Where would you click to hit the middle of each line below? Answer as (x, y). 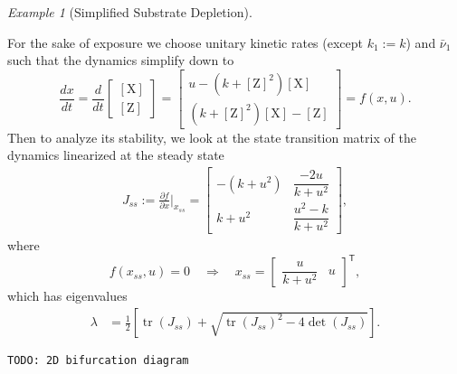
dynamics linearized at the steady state (116, 155)
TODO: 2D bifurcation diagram (98, 361)
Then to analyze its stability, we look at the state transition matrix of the (212, 137)
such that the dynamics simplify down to (121, 60)
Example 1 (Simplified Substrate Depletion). (130, 12)
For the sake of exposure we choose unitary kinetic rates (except (186, 42)
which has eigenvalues (67, 296)
